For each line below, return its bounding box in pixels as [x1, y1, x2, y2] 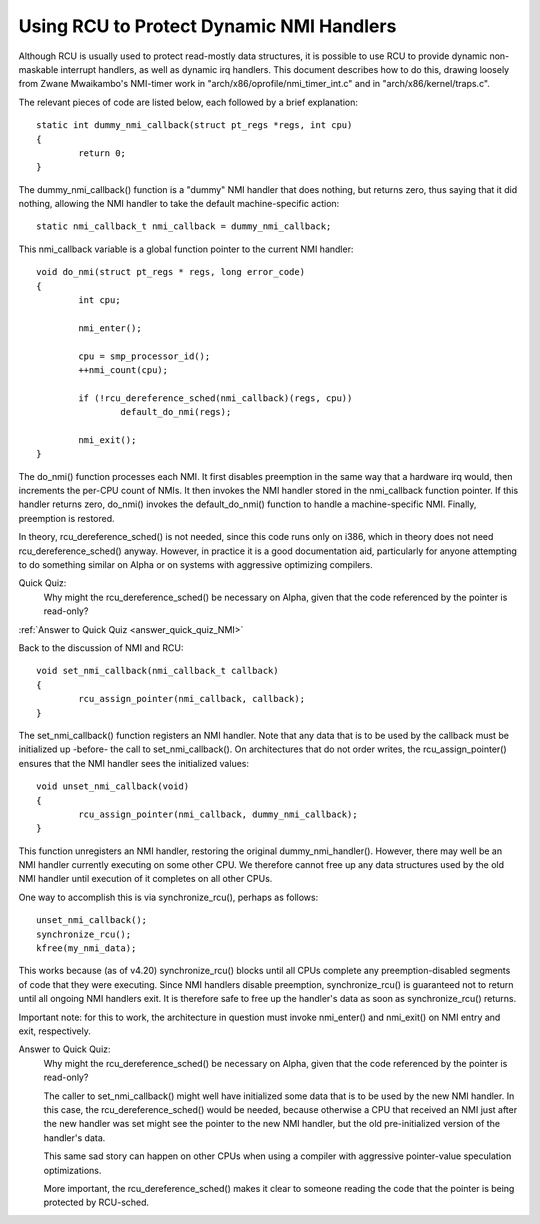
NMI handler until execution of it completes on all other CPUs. [18, 873, 273, 885]
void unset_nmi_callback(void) [36, 781, 190, 792]
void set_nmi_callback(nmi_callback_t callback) [36, 665, 279, 677]
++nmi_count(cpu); [78, 364, 169, 375]
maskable [18, 63, 59, 75]
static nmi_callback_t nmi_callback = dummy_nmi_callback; [36, 221, 332, 232]
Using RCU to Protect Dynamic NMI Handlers [18, 15, 397, 37]
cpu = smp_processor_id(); [78, 350, 211, 362]
